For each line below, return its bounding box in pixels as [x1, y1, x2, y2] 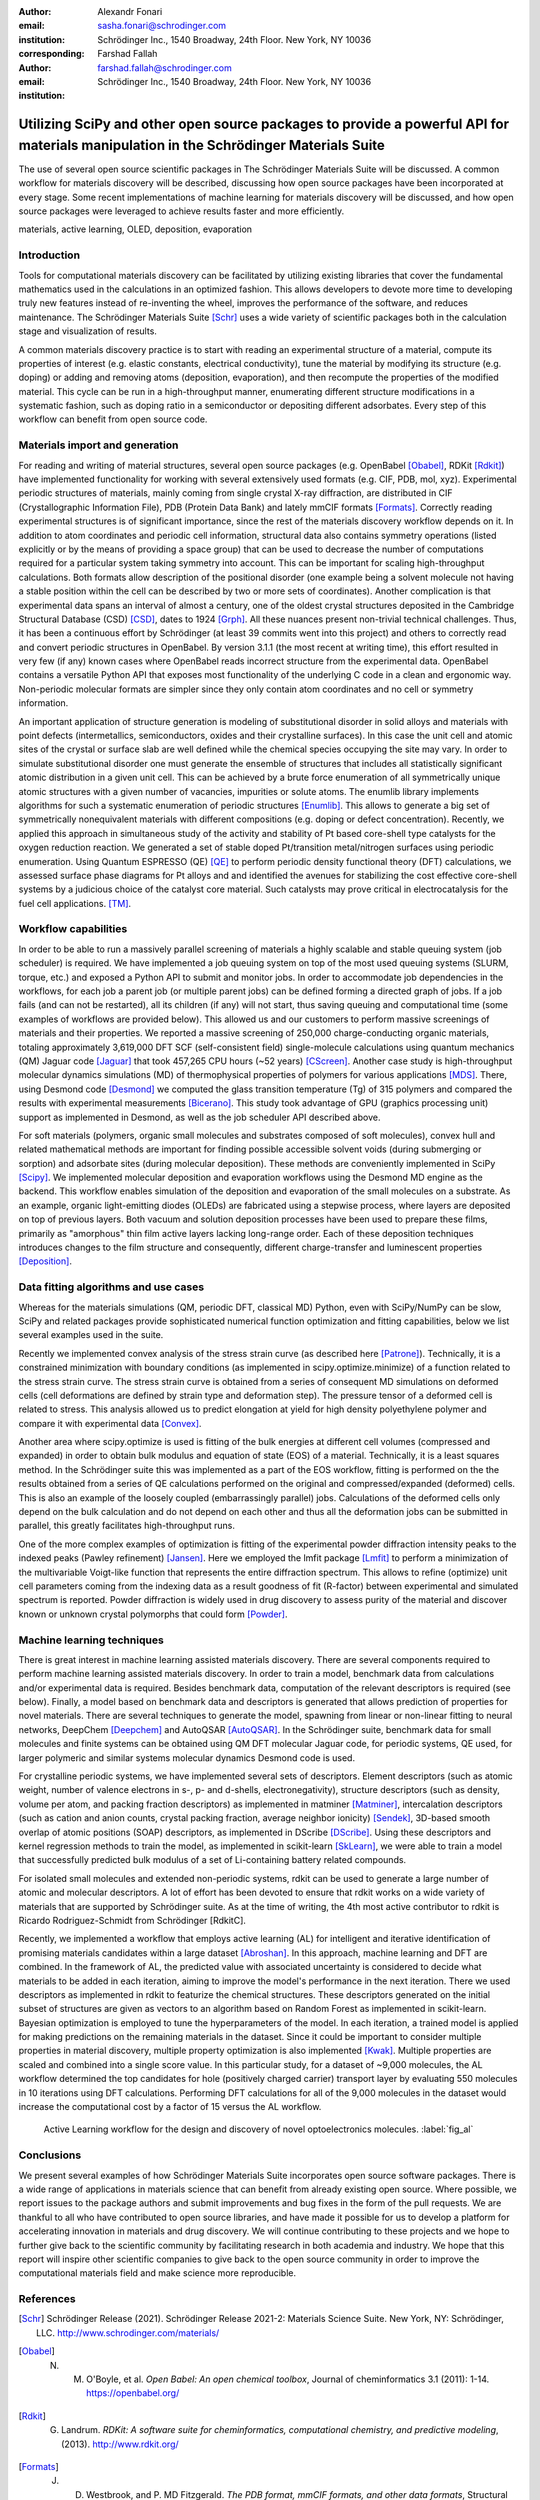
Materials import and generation [18, 438, 179, 452]
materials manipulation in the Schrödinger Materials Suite [18, 136, 385, 154]
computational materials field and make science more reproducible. [18, 2267, 297, 2279]
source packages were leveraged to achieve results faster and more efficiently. [18, 205, 345, 217]
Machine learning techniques [18, 1633, 164, 1647]
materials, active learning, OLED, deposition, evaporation [18, 223, 253, 235]
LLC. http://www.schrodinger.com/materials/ [36, 2326, 220, 2339]
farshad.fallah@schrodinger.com [97, 61, 232, 74]
